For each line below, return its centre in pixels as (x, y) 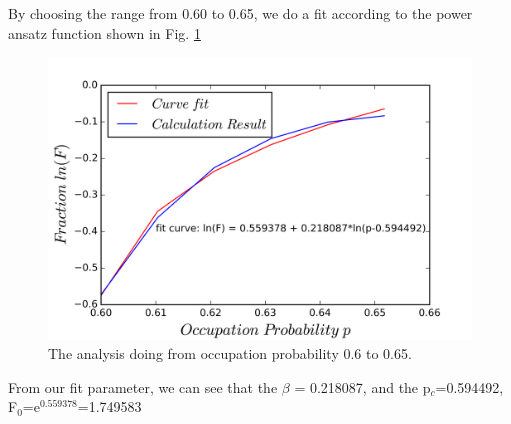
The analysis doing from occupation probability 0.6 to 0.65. (230, 353)
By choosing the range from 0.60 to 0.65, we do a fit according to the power (240, 13)
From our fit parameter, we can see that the (143, 386)
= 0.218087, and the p (362, 386)
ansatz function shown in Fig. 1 (104, 32)
